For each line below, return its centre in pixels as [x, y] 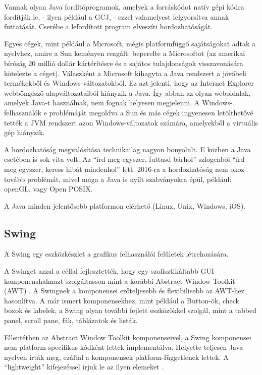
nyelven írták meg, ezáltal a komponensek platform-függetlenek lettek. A [116, 357]
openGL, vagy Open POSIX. [48, 189]
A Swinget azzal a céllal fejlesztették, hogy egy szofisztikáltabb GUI [109, 271]
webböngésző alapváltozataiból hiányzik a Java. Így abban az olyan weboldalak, [127, 92]
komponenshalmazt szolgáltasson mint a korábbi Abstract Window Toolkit [120, 280]
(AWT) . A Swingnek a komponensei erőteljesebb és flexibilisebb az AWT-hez [124, 291]
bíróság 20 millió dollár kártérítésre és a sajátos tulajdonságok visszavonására [124, 63]
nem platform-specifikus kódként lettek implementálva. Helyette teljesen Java [124, 347]
